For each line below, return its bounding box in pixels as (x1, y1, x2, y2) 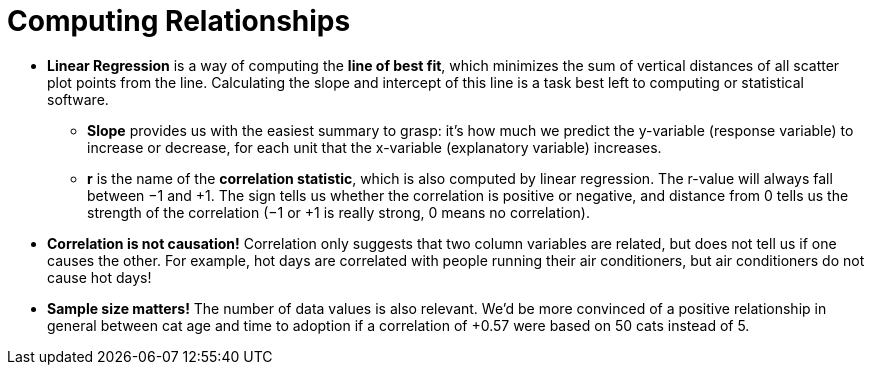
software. (47, 90, 109, 108)
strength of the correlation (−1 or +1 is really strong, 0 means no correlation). (87, 203, 591, 221)
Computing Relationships (7, 4, 351, 38)
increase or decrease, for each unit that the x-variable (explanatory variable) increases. (87, 138, 662, 156)
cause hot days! (47, 268, 152, 286)
